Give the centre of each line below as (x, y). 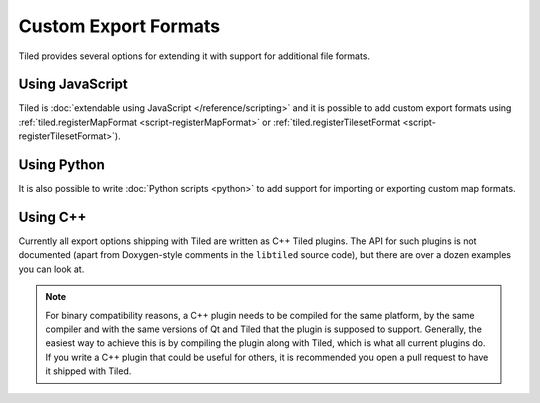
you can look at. (51, 269)
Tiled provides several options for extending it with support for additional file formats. (194, 56)
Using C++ (52, 216)
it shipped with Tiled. (88, 371)
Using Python (61, 165)
